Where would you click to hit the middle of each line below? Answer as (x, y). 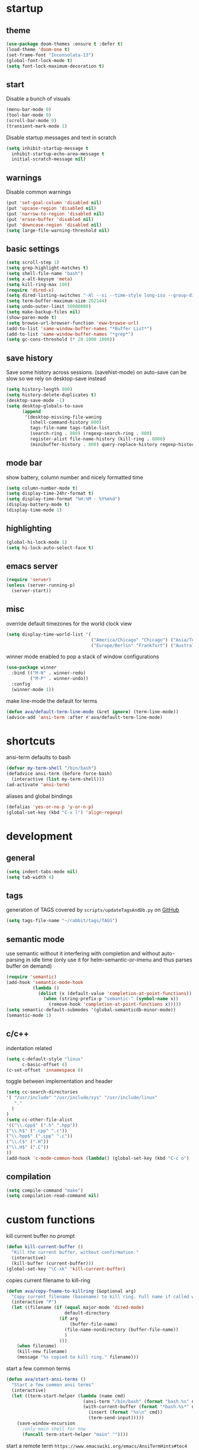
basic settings (33, 248)
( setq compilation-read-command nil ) (53, 1196)
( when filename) (37, 1346)
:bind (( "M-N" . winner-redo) (49, 673)
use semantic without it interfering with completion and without (83, 953)
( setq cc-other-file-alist (39, 1119)
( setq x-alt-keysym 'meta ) (39, 279)
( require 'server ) (29, 580)
